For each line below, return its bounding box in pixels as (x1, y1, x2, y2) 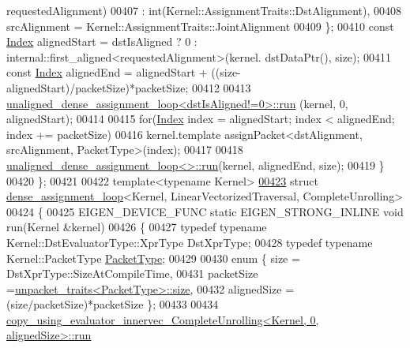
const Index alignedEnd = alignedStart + (6, 64, 208, 80)
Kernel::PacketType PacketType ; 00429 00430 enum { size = (6, 249, 300, 266)
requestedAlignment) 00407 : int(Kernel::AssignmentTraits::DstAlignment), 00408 (6, 2, 402, 18)
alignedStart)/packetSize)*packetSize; (6, 79, 189, 95)
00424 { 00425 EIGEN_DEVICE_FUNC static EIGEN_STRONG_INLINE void (6, 203, 404, 219)
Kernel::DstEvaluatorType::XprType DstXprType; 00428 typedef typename (6, 234, 373, 250)
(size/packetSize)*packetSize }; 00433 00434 (6, 296, 219, 312)
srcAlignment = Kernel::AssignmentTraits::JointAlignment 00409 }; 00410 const (6, 17, 394, 34)
